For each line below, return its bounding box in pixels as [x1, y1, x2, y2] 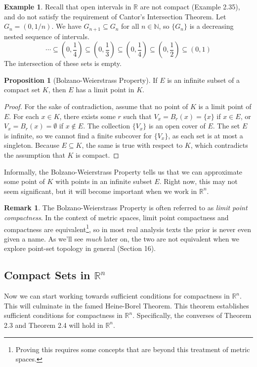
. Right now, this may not [159, 176, 238, 186]
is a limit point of [198, 101, 252, 112]
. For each [9, 111, 39, 121]
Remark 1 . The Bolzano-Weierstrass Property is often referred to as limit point [4, 202, 248, 213]
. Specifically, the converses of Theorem [132, 310, 252, 320]
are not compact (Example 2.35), [140, 1, 240, 11]
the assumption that [4, 149, 65, 160]
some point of [4, 176, 45, 186]
